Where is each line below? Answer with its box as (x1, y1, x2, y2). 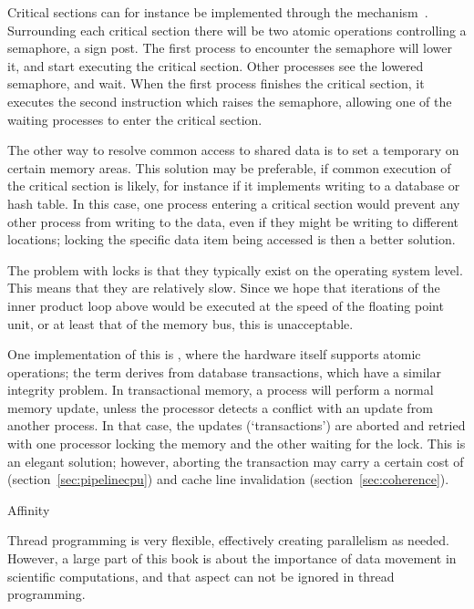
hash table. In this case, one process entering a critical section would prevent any (7, 193, 460, 212)
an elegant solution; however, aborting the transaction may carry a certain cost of (7, 451, 464, 470)
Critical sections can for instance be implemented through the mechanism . (7, 3, 428, 21)
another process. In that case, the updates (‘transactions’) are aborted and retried (7, 416, 466, 435)
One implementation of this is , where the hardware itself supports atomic (7, 345, 421, 364)
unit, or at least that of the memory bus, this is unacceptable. (7, 314, 354, 333)
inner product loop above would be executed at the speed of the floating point (7, 295, 444, 315)
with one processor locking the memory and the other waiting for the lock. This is (7, 434, 466, 453)
